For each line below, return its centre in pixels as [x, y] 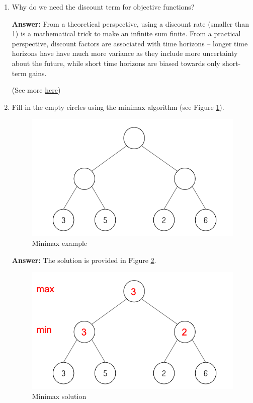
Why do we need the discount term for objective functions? [103, 7]
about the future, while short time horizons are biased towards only [116, 63]
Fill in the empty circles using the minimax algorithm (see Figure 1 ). [118, 107]
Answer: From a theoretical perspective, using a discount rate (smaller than [131, 23]
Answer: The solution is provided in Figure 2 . [84, 260]
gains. [38, 73]
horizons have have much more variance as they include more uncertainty [125, 53]
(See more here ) [36, 90]
